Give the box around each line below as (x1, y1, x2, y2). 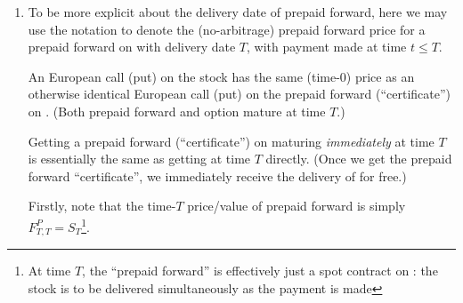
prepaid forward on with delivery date (28, 37, 236, 56)
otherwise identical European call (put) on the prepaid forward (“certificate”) (28, 84, 451, 103)
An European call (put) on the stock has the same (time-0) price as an (28, 67, 415, 85)
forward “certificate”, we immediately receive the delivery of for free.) (28, 166, 407, 185)
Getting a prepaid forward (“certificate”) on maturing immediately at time (28, 132, 435, 150)
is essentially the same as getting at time (28, 149, 251, 168)
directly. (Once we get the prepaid (265, 149, 452, 168)
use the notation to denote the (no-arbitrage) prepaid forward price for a (28, 20, 426, 38)
